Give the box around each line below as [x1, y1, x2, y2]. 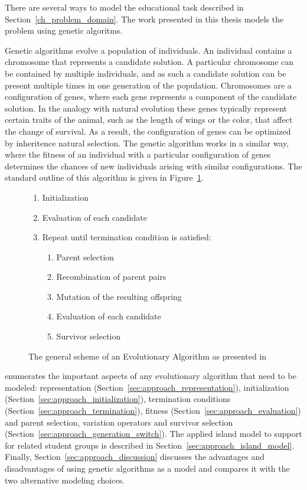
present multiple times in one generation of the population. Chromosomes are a [5, 79, 292, 91]
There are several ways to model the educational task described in [5, 1, 244, 13]
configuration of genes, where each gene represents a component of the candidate [5, 90, 297, 103]
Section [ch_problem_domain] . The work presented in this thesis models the [5, 12, 284, 25]
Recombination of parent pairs [56, 270, 166, 283]
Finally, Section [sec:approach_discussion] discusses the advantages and [5, 450, 265, 463]
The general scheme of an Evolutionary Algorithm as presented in [28, 349, 267, 362]
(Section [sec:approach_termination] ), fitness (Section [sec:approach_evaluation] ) [5, 404, 301, 417]
